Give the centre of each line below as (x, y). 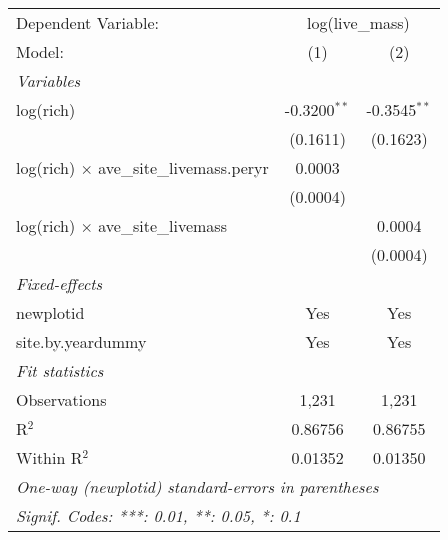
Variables (48, 80)
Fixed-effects (59, 283)
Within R (49, 457)
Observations (61, 399)
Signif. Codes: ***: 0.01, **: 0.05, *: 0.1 (158, 515)
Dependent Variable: (87, 22)
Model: (40, 51)
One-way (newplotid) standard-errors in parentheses (197, 486)
